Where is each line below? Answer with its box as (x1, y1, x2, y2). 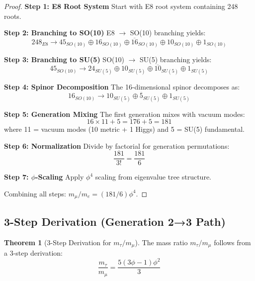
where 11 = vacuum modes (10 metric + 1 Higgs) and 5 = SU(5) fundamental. (4, 124, 245, 134)
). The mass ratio (135, 237, 188, 247)
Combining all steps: (4, 188, 66, 198)
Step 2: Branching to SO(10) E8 (4, 27, 115, 38)
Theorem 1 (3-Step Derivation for (4, 237, 111, 247)
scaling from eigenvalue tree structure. (95, 172, 211, 182)
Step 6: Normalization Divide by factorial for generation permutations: (4, 140, 230, 151)
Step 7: (4, 172, 29, 182)
